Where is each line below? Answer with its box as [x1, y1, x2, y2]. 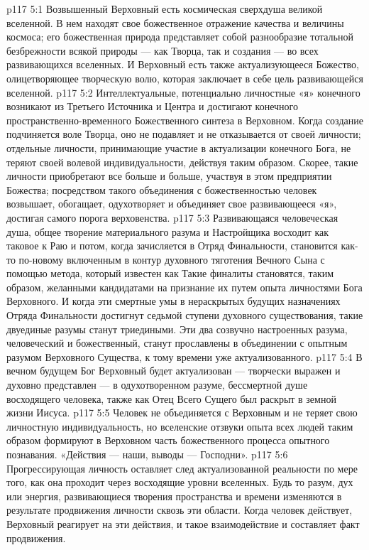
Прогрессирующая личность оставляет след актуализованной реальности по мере [6, 460, 358, 475]
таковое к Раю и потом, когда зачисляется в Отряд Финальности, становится [6, 238, 338, 253]
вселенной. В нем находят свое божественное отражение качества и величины [6, 15, 344, 30]
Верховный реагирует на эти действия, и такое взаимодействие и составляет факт [6, 516, 360, 531]
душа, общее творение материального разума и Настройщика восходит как [6, 224, 329, 239]
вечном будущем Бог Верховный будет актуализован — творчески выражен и [6, 363, 341, 378]
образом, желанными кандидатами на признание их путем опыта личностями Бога [6, 279, 363, 294]
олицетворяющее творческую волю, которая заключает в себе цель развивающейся [6, 70, 363, 85]
